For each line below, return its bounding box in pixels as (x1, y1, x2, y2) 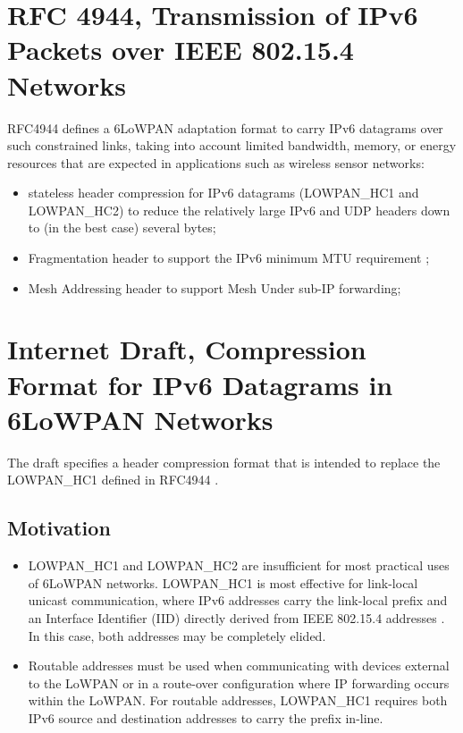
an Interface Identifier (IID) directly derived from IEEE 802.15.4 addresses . (28, 608, 445, 627)
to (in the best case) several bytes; (28, 218, 216, 237)
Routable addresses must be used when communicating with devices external (28, 656, 450, 675)
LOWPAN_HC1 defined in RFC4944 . (7, 470, 219, 489)
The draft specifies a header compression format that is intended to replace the (7, 452, 441, 471)
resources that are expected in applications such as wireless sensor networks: (7, 153, 425, 172)
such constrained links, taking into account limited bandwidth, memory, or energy (7, 136, 457, 155)
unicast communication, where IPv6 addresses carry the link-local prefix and (28, 591, 448, 610)
